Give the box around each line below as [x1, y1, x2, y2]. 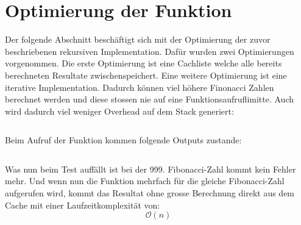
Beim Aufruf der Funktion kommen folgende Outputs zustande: [5, 134, 242, 146]
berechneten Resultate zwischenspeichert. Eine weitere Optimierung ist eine [5, 68, 287, 81]
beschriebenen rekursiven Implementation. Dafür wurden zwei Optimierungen [5, 45, 294, 57]
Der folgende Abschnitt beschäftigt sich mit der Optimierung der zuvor [5, 33, 271, 46]
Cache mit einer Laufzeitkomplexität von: [5, 198, 160, 211]
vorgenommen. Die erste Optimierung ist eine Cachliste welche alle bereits [5, 57, 282, 70]
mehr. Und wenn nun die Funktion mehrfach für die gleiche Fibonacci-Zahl [5, 174, 285, 187]
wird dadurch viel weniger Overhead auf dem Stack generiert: [5, 104, 234, 117]
